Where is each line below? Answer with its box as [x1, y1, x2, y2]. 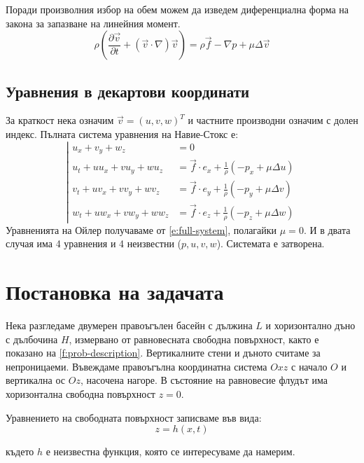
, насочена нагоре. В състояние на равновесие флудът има [80, 373, 328, 387]
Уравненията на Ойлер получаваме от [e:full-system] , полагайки [6, 222, 277, 237]
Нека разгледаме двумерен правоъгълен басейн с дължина [6, 317, 253, 332]
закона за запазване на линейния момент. [6, 15, 181, 30]
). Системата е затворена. [216, 236, 325, 251]
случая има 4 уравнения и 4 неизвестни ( [6, 236, 182, 251]
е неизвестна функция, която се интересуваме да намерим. [45, 444, 295, 459]
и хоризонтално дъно [265, 317, 356, 332]
